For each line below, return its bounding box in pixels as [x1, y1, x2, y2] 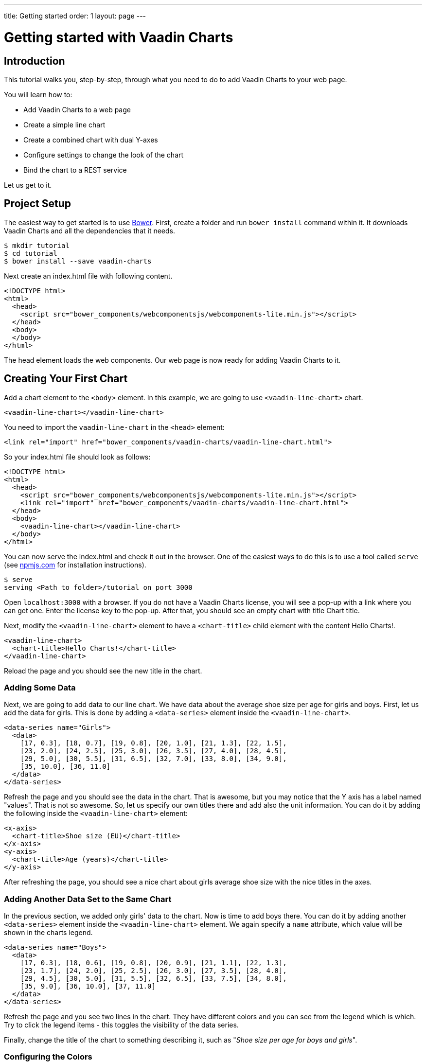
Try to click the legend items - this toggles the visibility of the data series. [4, 1021, 239, 1029]
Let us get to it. [4, 180, 52, 189]
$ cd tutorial [4, 249, 57, 257]
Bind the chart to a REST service [23, 165, 127, 174]
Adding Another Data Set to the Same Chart [4, 894, 172, 904]
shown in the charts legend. [4, 928, 93, 937]
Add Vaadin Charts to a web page [23, 105, 131, 114]
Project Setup [4, 197, 71, 210]
